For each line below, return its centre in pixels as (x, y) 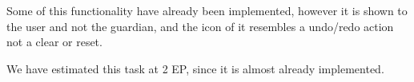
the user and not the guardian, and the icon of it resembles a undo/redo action (200, 26)
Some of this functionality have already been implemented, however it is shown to (207, 10)
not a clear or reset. (54, 42)
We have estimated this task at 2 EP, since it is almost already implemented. (195, 68)
